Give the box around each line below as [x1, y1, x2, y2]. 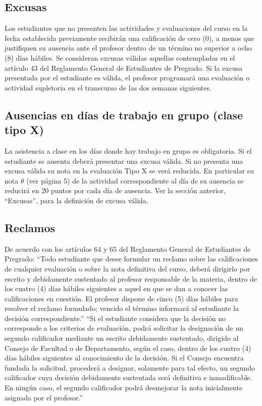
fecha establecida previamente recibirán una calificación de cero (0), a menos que [5, 32, 254, 43]
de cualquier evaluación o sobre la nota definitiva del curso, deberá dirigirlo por [5, 263, 250, 274]
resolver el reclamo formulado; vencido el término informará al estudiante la [5, 303, 239, 313]
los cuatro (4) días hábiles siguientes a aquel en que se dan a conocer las [5, 283, 228, 294]
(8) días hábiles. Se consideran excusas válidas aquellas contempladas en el [5, 52, 235, 63]
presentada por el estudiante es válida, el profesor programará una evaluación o [5, 72, 250, 83]
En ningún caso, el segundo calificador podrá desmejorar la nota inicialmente [5, 382, 243, 393]
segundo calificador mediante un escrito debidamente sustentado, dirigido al [5, 333, 239, 343]
